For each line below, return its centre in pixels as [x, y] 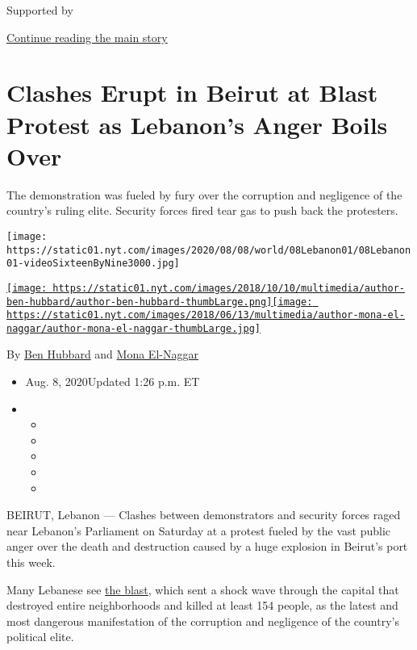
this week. [31, 562]
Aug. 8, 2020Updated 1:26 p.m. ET [113, 382]
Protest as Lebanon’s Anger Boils [197, 124]
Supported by [40, 10]
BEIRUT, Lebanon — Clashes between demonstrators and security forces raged [204, 515]
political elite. [40, 637]
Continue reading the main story [87, 37]
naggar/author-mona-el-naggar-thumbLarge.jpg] [133, 328]
